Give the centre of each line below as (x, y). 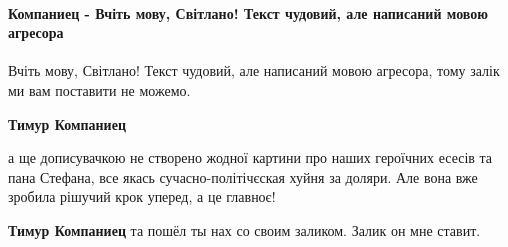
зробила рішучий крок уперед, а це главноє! (142, 196)
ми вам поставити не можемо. (99, 89)
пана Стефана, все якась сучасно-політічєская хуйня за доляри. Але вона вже (243, 176)
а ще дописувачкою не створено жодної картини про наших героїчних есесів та (250, 157)
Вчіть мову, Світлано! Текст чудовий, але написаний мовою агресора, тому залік (254, 70)
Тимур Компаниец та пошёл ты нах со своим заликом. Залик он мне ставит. (244, 229)
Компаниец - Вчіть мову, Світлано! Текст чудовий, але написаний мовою (248, 12)
